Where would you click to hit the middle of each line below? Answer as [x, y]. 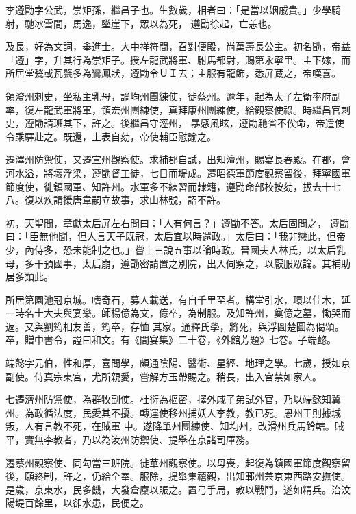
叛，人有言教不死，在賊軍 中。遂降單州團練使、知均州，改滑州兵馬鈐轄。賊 [175, 426]
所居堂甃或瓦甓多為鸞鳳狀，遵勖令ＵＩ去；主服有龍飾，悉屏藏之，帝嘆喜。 [173, 73]
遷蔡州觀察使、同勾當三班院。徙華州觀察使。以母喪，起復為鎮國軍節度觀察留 [178, 462]
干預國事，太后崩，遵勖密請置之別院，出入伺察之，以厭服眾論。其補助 [192, 263]
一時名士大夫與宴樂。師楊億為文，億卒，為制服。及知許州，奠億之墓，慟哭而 [178, 313]
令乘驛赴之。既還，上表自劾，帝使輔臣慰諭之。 [111, 136]
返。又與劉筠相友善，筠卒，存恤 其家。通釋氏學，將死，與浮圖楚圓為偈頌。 [175, 326]
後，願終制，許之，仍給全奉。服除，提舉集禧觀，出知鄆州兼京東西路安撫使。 [178, 476]
